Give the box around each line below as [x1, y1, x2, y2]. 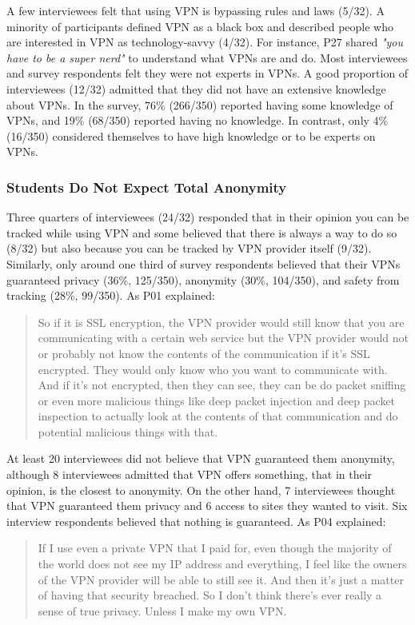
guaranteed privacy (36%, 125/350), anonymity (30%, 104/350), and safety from [6, 271, 400, 288]
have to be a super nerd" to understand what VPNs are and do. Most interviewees [6, 49, 408, 66]
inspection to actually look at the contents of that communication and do [38, 408, 398, 424]
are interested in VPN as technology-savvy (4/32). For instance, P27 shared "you [6, 34, 404, 50]
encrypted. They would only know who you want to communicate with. [38, 360, 388, 377]
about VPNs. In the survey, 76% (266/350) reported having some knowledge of [6, 96, 393, 113]
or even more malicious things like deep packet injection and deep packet [38, 392, 396, 408]
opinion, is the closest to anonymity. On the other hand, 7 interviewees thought [6, 481, 396, 498]
